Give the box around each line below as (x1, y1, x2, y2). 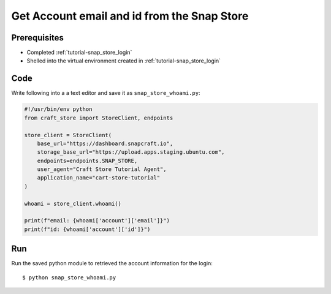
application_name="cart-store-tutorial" (37, 175, 161, 181)
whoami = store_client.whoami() (24, 200, 122, 207)
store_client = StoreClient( (24, 132, 112, 138)
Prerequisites (11, 32, 64, 43)
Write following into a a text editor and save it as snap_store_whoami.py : (11, 89, 200, 97)
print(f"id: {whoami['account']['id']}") (24, 225, 151, 233)
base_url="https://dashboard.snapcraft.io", (37, 140, 173, 147)
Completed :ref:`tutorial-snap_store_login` (26, 49, 132, 56)
